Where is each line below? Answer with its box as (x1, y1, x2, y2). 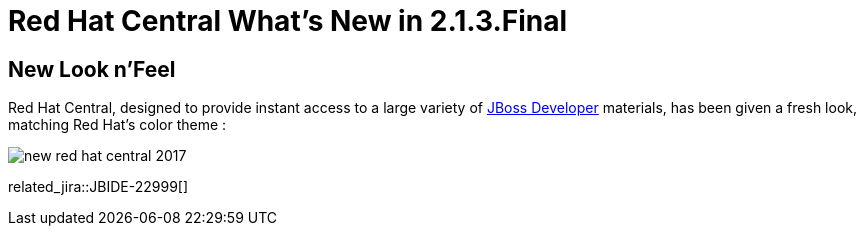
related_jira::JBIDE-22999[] (8, 178, 189, 196)
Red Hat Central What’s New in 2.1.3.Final (8, 4, 568, 38)
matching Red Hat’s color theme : (8, 116, 227, 134)
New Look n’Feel (8, 56, 176, 82)
